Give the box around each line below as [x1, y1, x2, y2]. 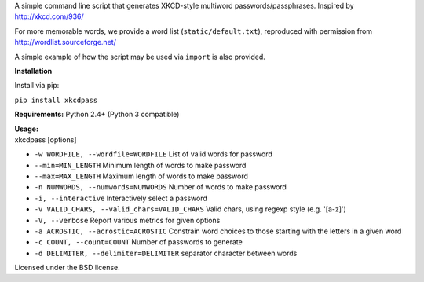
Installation [14, 66, 53, 75]
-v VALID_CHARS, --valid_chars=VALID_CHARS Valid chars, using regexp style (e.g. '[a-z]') [34, 204, 347, 214]
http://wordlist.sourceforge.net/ [14, 38, 117, 47]
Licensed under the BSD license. [14, 263, 121, 273]
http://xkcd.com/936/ [14, 12, 84, 21]
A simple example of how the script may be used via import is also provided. [14, 52, 266, 61]
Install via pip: [14, 81, 60, 90]
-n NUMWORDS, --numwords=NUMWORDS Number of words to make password [34, 182, 287, 192]
